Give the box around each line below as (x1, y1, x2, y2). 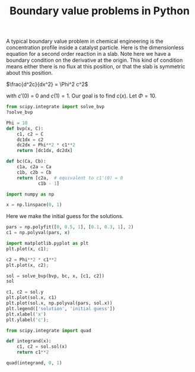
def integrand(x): (6, 338, 52, 344)
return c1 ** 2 (17, 349, 49, 355)
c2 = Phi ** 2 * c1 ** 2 (6, 257, 57, 263)
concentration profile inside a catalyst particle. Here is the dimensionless (6, 44, 184, 51)
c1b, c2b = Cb (17, 169, 52, 175)
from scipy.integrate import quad (6, 327, 92, 333)
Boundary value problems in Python (9, 4, 190, 18)
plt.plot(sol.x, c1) (6, 295, 57, 301)
